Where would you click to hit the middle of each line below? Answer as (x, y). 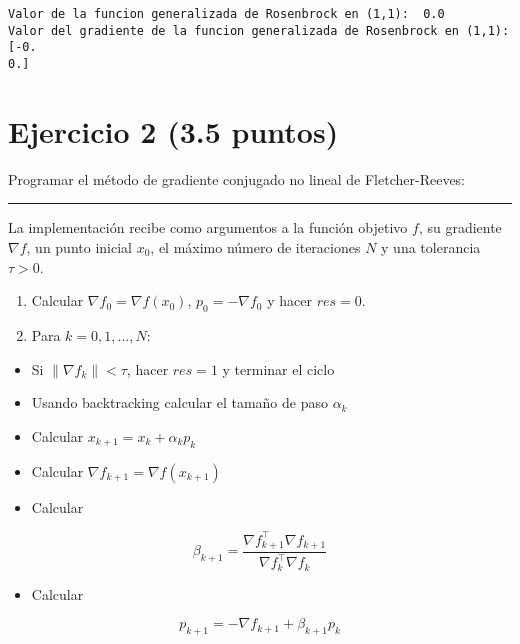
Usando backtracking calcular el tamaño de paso (179, 402)
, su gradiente (460, 227)
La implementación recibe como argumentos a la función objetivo (208, 227)
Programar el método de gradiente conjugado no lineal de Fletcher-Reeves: (237, 178)
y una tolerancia (431, 246)
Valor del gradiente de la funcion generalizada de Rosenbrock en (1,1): (259, 30)
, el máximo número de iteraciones (255, 246)
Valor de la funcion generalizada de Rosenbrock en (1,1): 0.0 (226, 14)
